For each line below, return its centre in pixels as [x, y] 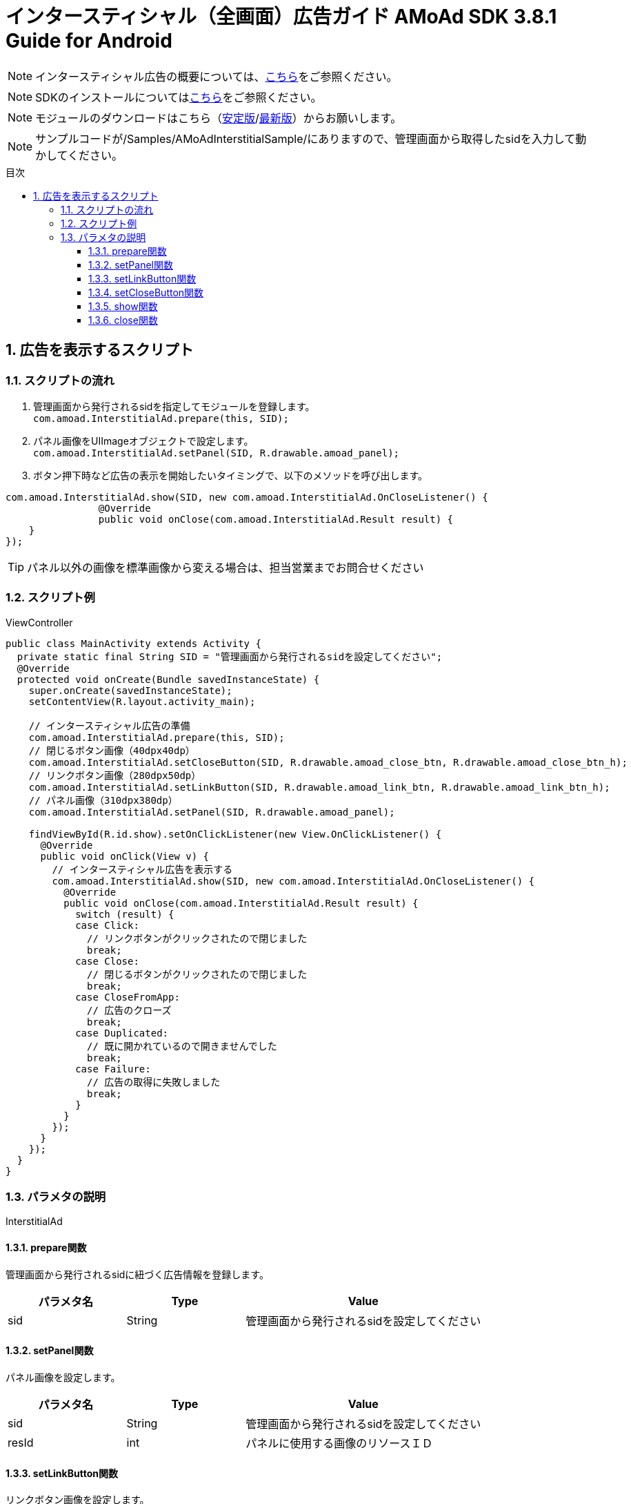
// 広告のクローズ [129, 1010]
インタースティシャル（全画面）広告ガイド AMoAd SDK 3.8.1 [281, 17]
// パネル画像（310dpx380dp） [103, 800]
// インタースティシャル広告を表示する [142, 869]
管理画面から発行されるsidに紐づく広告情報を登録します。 [137, 1274]
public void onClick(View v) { [125, 856]
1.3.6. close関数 [123, 320]
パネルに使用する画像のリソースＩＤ [339, 1443]
